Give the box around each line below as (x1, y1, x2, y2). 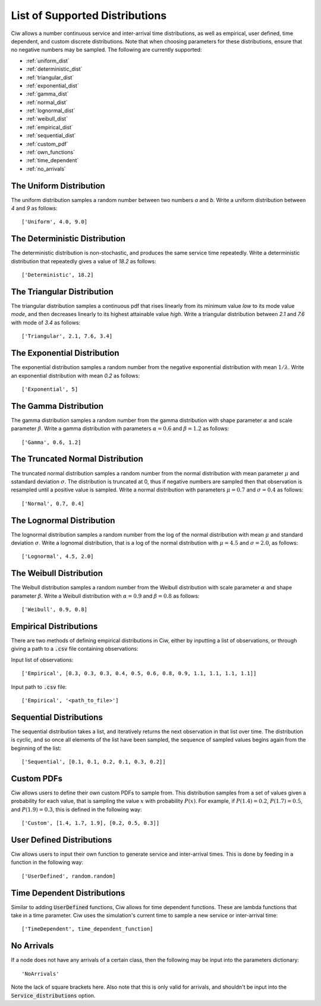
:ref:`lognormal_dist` (26, 107, 75, 114)
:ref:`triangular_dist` (26, 74, 74, 81)
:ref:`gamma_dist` (26, 90, 69, 97)
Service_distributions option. (11, 992, 96, 999)
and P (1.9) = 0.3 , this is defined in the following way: (11, 806, 142, 813)
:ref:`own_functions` (26, 149, 75, 156)
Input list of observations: (11, 656, 74, 663)
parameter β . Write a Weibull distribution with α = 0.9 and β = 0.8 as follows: (11, 592, 200, 600)
